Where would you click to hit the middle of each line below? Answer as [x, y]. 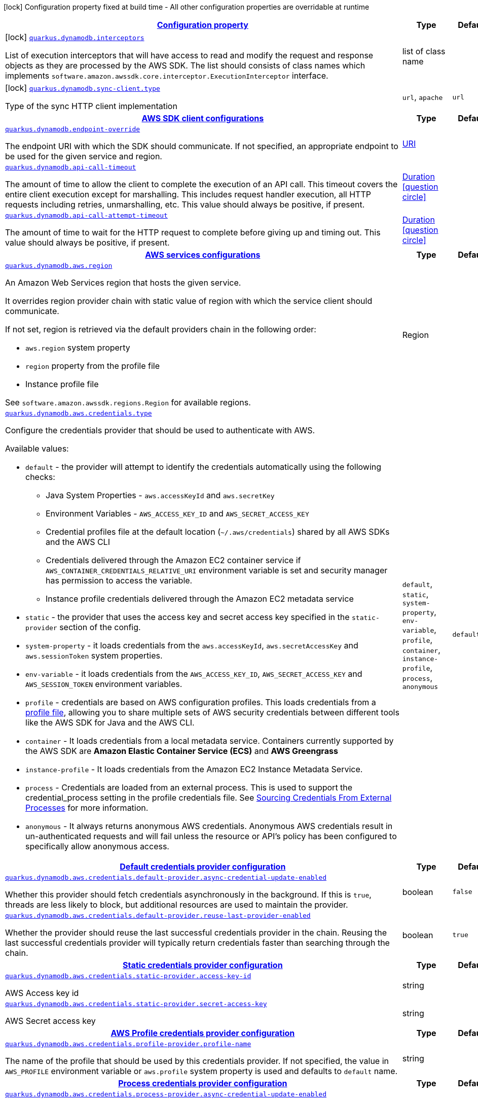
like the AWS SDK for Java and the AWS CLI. [110, 722]
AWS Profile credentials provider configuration [203, 1033]
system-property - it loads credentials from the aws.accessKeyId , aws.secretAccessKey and [192, 645]
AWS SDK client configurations [203, 118]
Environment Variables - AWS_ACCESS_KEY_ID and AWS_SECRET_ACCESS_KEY [177, 513]
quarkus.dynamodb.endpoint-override [73, 129]
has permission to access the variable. [119, 580]
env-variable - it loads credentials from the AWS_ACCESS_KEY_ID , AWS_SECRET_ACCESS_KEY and [194, 674]
